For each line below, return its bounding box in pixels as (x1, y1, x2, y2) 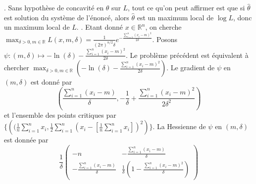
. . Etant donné (76, 22, 123, 32)
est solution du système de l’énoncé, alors (4, 12, 129, 22)
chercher (4, 62, 29, 73)
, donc (233, 12, 252, 22)
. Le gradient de (166, 62, 215, 73)
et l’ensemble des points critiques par (4, 109, 116, 120)
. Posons (152, 34, 178, 44)
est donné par (30, 77, 72, 87)
